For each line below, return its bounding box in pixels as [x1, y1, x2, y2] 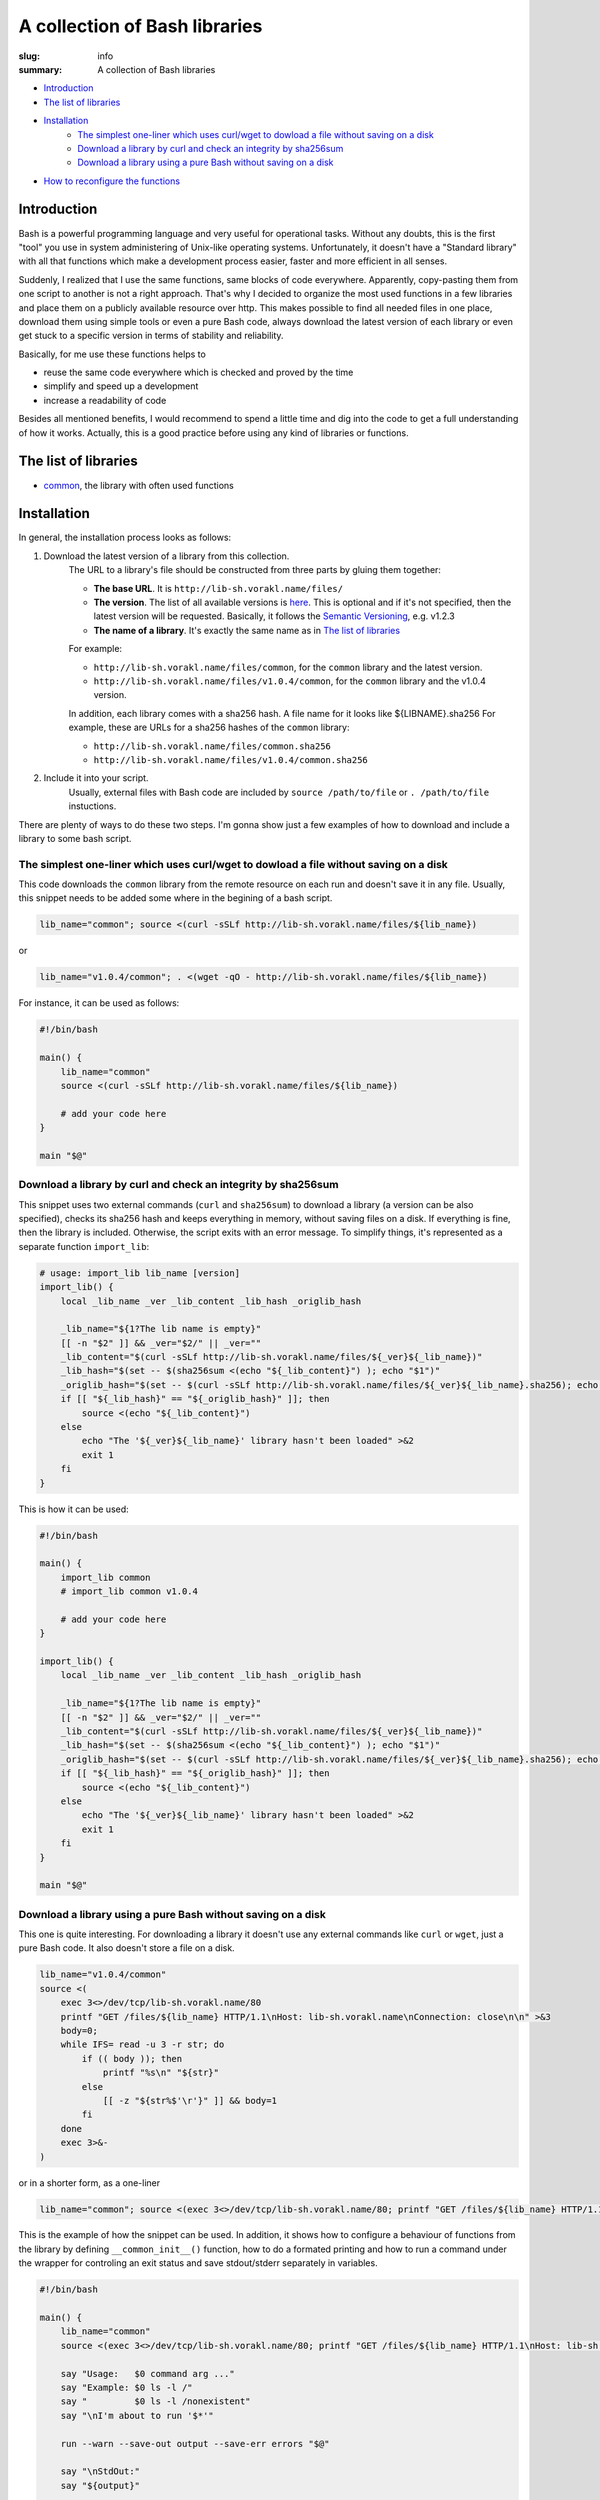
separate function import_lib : [18, 1240, 150, 1252]
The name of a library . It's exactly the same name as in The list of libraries [93, 624, 400, 636]
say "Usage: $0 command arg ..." [60, 2368, 235, 2379]
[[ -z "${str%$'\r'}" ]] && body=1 [102, 2095, 277, 2106]
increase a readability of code [43, 394, 167, 406]
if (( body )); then [81, 2053, 183, 2064]
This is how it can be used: [18, 1503, 129, 1515]
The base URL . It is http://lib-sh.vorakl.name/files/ [93, 582, 344, 594]
